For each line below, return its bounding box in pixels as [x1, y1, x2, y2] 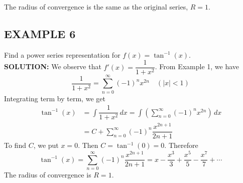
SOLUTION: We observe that [4, 61, 101, 72]
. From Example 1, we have [155, 61, 239, 72]
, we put [33, 140, 59, 150]
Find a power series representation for [4, 49, 120, 60]
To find [4, 140, 26, 150]
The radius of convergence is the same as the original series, [4, 2, 188, 12]
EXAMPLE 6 [4, 26, 76, 41]
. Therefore [164, 140, 198, 150]
